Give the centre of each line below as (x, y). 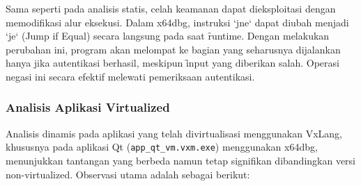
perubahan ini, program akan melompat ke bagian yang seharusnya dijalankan (173, 49)
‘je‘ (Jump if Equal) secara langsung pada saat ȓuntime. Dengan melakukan (168, 36)
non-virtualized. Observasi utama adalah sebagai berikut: (128, 174)
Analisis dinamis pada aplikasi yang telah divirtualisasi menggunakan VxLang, (174, 133)
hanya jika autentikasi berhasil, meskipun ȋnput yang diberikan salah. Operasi (172, 63)
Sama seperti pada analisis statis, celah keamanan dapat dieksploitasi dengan (171, 8)
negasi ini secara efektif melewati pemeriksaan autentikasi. (130, 76)
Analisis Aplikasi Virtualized (88, 107)
